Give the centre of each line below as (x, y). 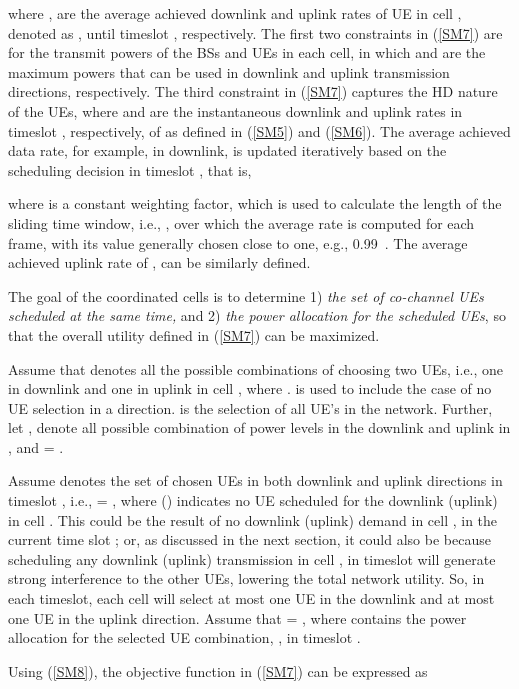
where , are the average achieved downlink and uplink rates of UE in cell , (235, 13)
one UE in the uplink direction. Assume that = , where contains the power (237, 617)
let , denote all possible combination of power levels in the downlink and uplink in (259, 427)
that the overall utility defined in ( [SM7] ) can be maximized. (194, 334)
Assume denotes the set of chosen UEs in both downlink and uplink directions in (255, 480)
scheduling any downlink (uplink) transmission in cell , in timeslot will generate (252, 558)
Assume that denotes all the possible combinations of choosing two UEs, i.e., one (256, 368)
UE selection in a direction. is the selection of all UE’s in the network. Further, (250, 407)
